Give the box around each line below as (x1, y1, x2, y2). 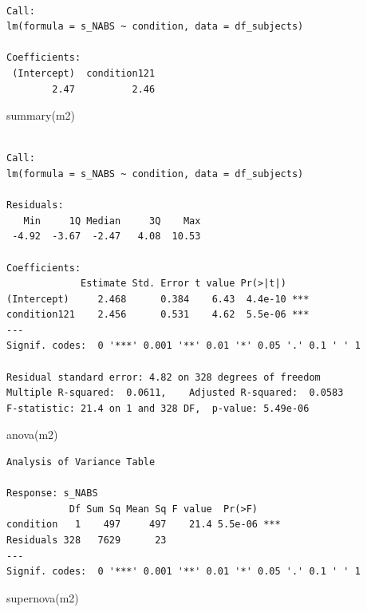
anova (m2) (6, 426, 58, 443)
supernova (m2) (6, 589, 79, 606)
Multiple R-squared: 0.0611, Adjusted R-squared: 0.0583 (6, 387, 344, 399)
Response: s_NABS (6, 488, 98, 499)
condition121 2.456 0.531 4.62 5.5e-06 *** (6, 309, 310, 321)
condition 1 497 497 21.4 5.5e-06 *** (6, 519, 281, 531)
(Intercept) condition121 (12, 67, 156, 79)
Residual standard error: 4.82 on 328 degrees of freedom (6, 371, 321, 383)
